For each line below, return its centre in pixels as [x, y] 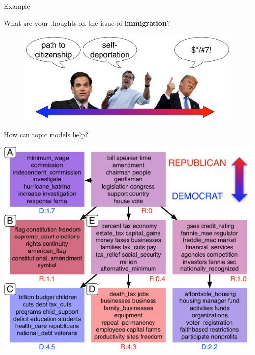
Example [17, 6]
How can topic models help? [46, 134]
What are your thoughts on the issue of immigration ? [87, 22]
